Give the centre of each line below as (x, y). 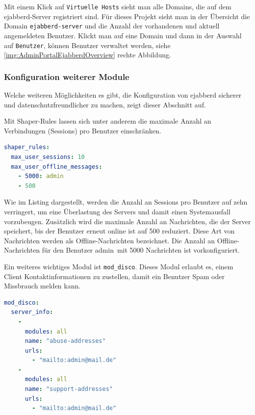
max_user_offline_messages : (57, 167)
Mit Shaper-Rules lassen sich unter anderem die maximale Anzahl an (108, 121)
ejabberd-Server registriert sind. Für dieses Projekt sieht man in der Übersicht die (127, 16)
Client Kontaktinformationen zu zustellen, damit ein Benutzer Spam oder (114, 276)
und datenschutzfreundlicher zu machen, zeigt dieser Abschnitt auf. (105, 104)
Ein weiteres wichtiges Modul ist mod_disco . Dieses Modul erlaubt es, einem (119, 266)
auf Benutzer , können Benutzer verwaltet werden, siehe (87, 45)
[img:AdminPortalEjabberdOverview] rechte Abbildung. (88, 55)
